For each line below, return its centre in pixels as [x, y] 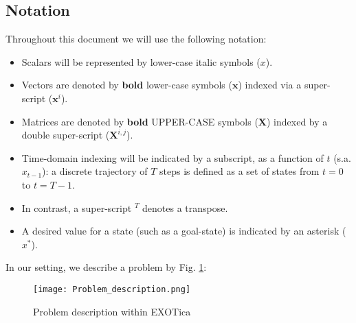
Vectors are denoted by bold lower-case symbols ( [127, 85]
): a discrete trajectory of [95, 171]
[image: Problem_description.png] [112, 289]
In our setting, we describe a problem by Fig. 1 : [106, 267]
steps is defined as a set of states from [240, 171]
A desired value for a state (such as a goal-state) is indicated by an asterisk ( [184, 231]
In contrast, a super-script [77, 207]
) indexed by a [297, 121]
